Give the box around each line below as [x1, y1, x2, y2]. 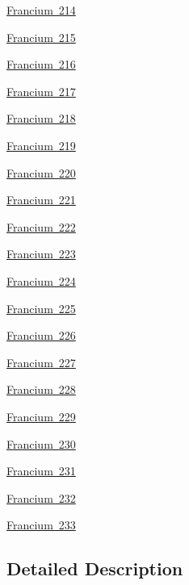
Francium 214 [6, 2, 76, 18]
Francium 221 [6, 191, 76, 208]
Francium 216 [6, 56, 76, 73]
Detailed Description [6, 556, 183, 581]
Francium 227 [6, 353, 76, 370]
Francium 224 [6, 272, 76, 289]
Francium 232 [6, 489, 76, 506]
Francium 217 [6, 82, 76, 99]
